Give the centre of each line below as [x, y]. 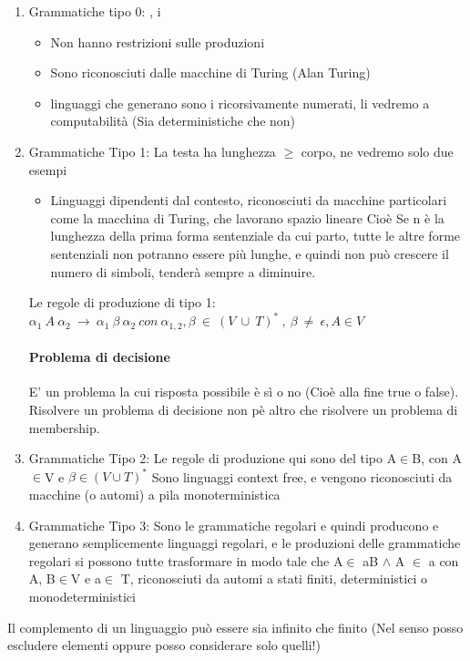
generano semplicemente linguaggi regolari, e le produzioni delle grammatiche [245, 543]
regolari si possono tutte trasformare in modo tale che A [186, 560]
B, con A [437, 458]
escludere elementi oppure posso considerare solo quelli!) [164, 645]
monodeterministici [82, 596]
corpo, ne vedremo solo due [377, 151]
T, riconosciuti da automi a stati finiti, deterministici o [274, 578]
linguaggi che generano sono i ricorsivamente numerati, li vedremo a [240, 103]
